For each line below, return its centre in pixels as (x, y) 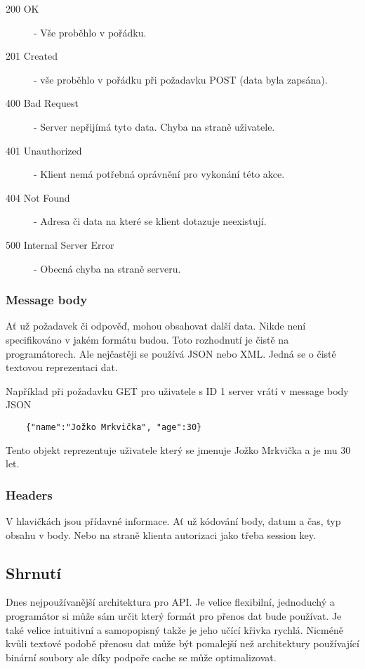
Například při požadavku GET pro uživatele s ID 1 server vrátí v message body (177, 390)
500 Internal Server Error (60, 244)
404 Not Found (38, 197)
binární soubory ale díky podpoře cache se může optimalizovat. (141, 657)
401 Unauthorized (44, 150)
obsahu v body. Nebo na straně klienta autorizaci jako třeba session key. (161, 534)
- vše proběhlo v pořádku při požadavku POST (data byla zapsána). (181, 79)
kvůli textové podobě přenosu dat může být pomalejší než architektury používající (182, 643)
